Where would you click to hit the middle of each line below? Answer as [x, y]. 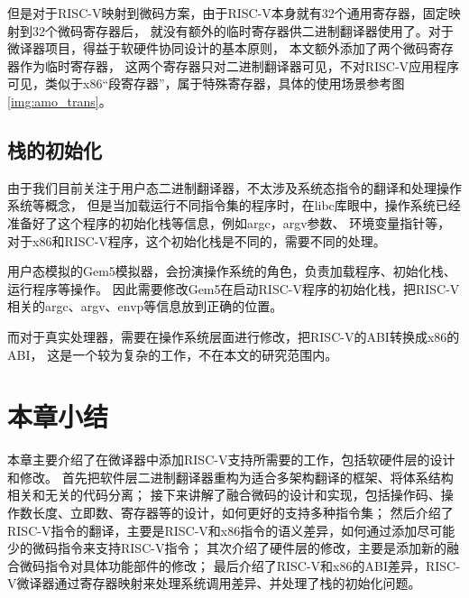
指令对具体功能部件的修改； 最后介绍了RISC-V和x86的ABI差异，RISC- [252, 565]
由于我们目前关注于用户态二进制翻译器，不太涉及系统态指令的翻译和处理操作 [234, 187]
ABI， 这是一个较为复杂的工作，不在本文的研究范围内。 [173, 354]
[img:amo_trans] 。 [60, 101]
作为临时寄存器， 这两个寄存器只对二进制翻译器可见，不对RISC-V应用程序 [239, 65]
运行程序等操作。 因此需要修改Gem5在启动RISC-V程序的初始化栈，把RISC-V [234, 288]
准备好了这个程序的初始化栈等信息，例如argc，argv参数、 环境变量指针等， [229, 222]
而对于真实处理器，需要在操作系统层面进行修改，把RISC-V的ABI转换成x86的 [234, 336]
